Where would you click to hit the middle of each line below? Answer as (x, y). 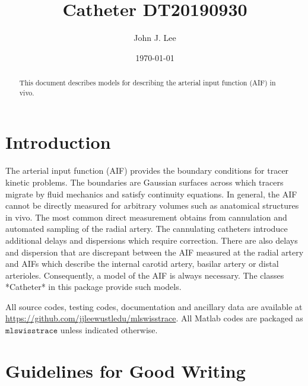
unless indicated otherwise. (109, 330)
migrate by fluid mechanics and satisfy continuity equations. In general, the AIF (151, 194)
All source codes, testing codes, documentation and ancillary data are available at (154, 306)
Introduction (58, 142)
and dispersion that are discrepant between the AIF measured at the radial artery (155, 252)
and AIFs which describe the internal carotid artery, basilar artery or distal (142, 264)
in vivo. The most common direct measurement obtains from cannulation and (146, 217)
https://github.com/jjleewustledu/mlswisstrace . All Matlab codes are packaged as (154, 318)
